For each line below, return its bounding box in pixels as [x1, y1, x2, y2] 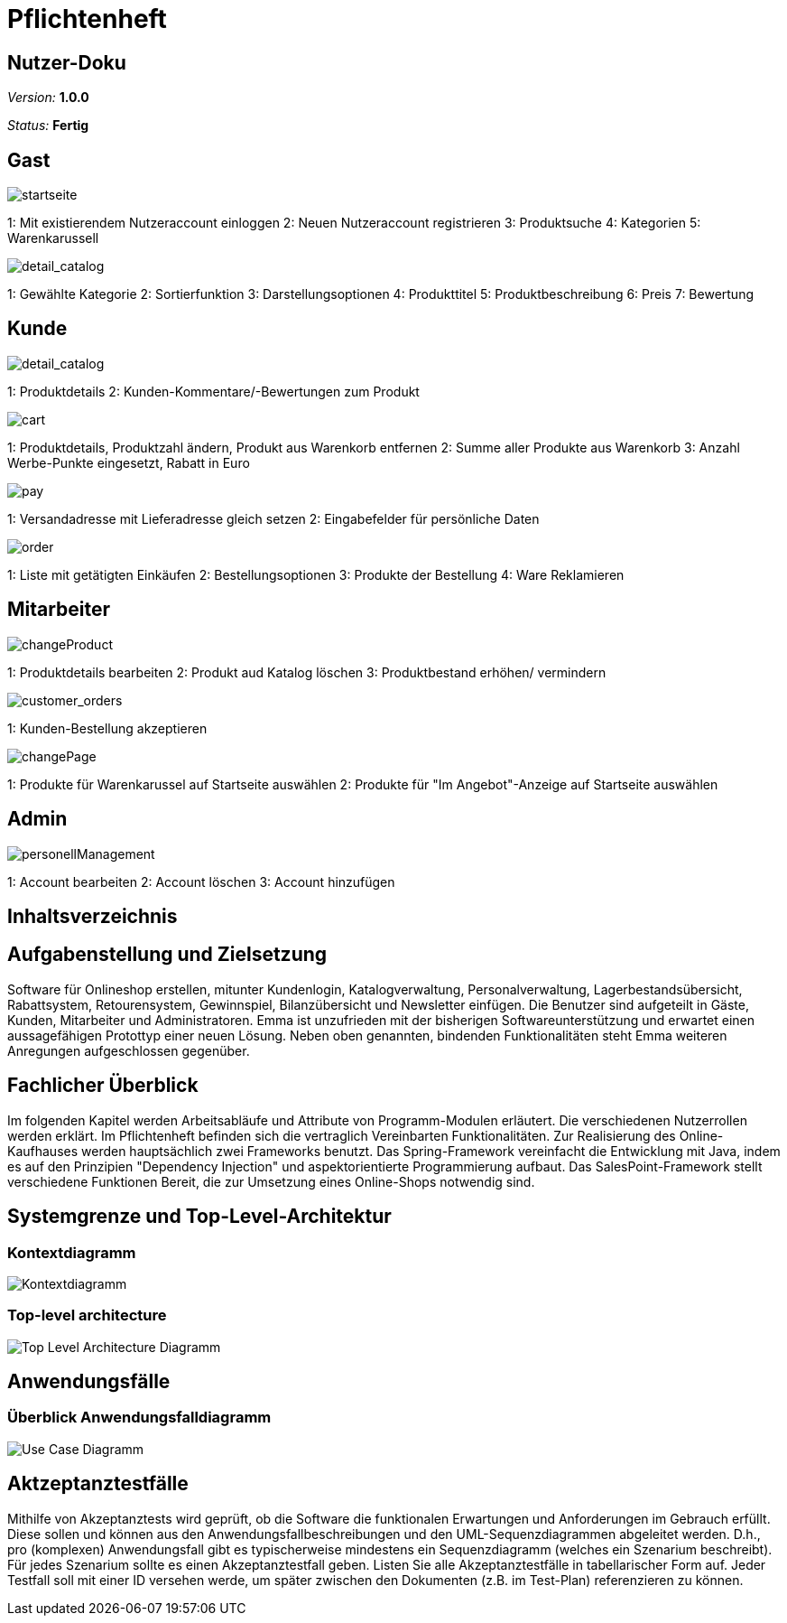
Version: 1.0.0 [7, 89, 89, 106]
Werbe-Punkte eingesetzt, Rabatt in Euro [7, 454, 250, 471]
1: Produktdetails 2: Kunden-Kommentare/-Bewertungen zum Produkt [7, 383, 420, 399]
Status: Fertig [7, 117, 89, 134]
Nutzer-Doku [7, 51, 126, 74]
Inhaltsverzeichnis [7, 904, 178, 928]
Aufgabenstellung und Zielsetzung [7, 943, 328, 966]
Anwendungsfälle [7, 1370, 171, 1394]
